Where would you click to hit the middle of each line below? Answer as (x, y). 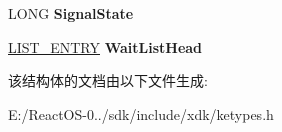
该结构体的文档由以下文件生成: (108, 80)
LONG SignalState (71, 13)
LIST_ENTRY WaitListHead (105, 46)
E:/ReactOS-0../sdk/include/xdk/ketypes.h (141, 113)
